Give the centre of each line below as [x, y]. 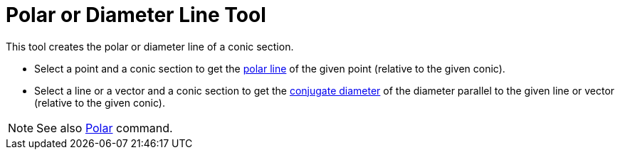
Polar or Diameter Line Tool [136, 15]
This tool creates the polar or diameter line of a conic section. [150, 46]
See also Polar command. [105, 128]
